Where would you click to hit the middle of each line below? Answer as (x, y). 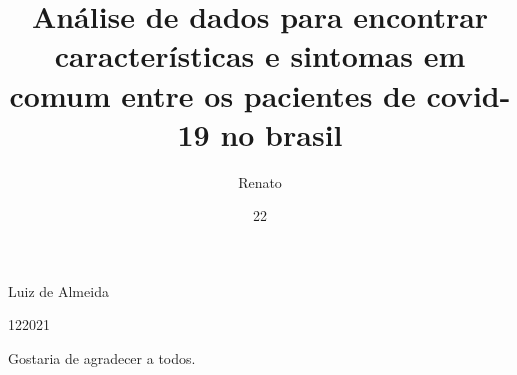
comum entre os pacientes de (212, 94)
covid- (468, 94)
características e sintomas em (260, 55)
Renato (260, 181)
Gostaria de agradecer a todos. (102, 358)
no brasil (281, 133)
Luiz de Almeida (58, 290)
